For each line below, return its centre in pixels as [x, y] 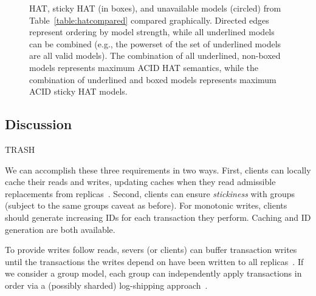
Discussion [39, 124]
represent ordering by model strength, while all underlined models [152, 32]
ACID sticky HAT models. [78, 91]
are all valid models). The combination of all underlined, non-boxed [155, 55]
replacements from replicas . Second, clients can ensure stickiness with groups [150, 193]
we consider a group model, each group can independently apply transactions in [153, 273]
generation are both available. [60, 229]
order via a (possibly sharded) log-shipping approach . [106, 285]
